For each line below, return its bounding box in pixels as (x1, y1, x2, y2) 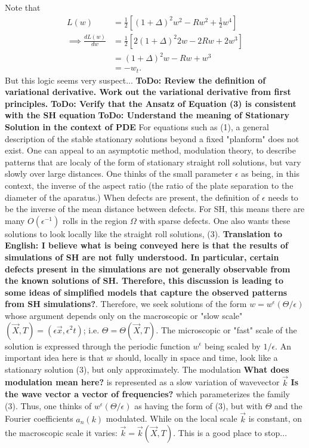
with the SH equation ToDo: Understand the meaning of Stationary (5, 109, 290, 121)
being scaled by (204, 339, 261, 352)
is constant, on (248, 412, 302, 425)
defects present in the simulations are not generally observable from (5, 262, 291, 275)
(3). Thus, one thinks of (5, 399, 92, 412)
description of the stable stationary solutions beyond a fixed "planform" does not (5, 132, 299, 145)
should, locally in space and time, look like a (115, 351, 278, 364)
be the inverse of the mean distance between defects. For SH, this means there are (5, 202, 305, 215)
